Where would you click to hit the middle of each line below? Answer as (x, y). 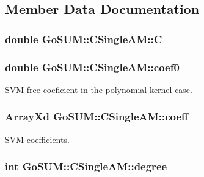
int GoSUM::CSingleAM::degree (86, 166)
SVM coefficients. (37, 139)
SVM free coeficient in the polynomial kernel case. (99, 89)
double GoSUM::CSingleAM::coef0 (92, 67)
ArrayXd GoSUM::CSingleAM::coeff (97, 116)
